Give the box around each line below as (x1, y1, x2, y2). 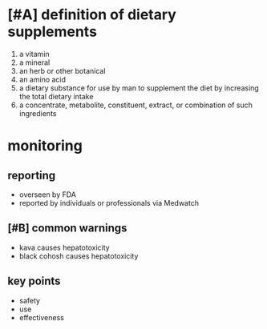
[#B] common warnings (7, 222, 127, 235)
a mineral (18, 58, 51, 67)
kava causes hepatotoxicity (18, 243, 110, 252)
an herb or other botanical (18, 66, 106, 75)
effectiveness (18, 312, 65, 322)
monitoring (7, 137, 83, 155)
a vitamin (18, 49, 50, 58)
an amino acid (18, 74, 66, 84)
